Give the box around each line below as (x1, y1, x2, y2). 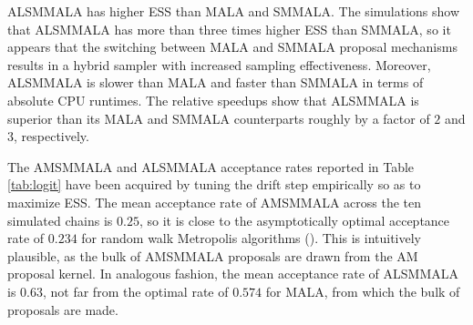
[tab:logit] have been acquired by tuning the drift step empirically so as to (7, 175, 421, 194)
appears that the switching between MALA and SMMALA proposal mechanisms (7, 37, 458, 56)
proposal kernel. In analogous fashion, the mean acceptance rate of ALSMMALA (7, 264, 459, 283)
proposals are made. (7, 300, 118, 319)
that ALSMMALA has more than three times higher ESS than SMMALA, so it (7, 19, 451, 38)
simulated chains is (7, 210, 113, 229)
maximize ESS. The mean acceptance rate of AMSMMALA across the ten (7, 192, 422, 211)
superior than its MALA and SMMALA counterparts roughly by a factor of (7, 108, 430, 127)
